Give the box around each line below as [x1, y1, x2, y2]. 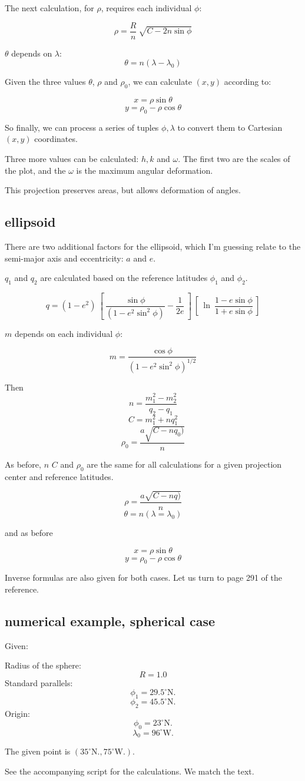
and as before [5, 526, 53, 538]
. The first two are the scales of [178, 153, 290, 165]
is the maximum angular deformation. [76, 164, 213, 176]
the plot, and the [5, 164, 66, 176]
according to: [224, 75, 271, 88]
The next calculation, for [5, 2, 94, 14]
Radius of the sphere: [5, 659, 81, 671]
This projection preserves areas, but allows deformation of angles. [5, 184, 241, 196]
